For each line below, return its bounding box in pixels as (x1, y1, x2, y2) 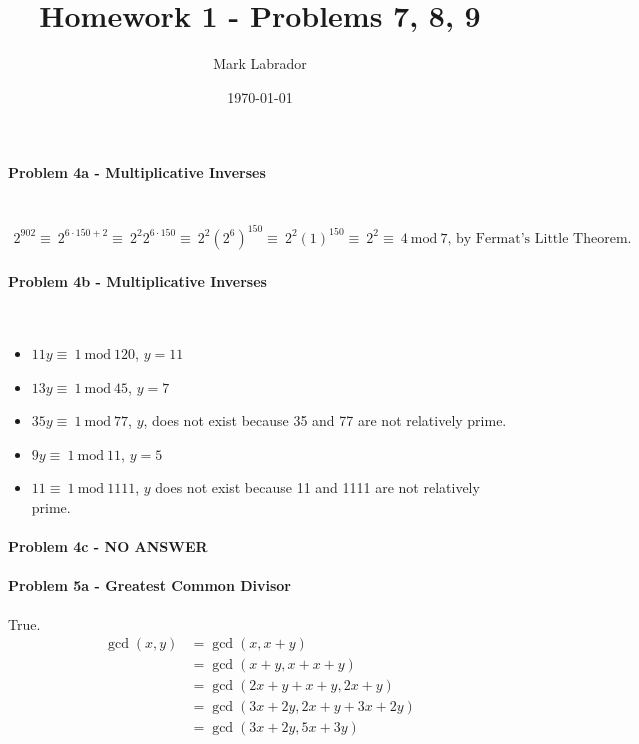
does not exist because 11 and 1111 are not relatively (155, 477, 480, 498)
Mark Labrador (213, 53, 307, 74)
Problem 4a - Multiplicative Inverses (8, 162, 266, 183)
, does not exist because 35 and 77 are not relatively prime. (143, 410, 507, 431)
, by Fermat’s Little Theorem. (447, 231, 632, 246)
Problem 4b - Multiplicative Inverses (8, 271, 267, 292)
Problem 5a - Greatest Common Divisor (8, 575, 292, 596)
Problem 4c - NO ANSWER (8, 536, 208, 557)
